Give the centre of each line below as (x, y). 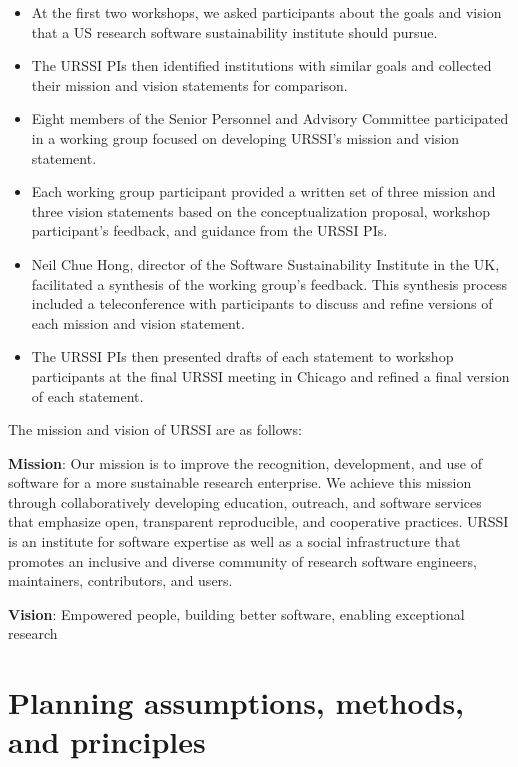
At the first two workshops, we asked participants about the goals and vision (266, 12)
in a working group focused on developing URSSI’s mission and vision (245, 137)
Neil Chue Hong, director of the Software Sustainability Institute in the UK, (265, 263)
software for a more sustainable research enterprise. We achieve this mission (240, 482)
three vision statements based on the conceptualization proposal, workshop (261, 210)
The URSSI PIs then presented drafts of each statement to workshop (242, 356)
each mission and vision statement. (138, 322)
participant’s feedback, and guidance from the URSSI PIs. (209, 230)
